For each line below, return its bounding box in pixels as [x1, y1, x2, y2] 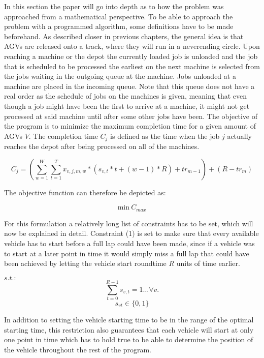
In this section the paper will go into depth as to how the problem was [4, 1, 224, 11]
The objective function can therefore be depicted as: [4, 187, 166, 197]
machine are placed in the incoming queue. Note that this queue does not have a [4, 80, 255, 91]
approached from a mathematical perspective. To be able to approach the [4, 11, 233, 21]
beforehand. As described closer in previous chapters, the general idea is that [4, 31, 244, 41]
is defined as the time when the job [110, 130, 220, 141]
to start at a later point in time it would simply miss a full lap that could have [4, 248, 249, 258]
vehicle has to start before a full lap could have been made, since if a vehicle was [4, 238, 255, 248]
